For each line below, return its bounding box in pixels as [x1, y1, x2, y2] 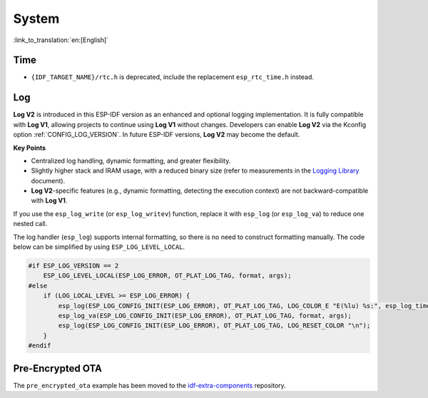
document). [31, 176, 66, 185]
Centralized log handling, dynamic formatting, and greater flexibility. [31, 156, 231, 165]
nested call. [13, 220, 48, 228]
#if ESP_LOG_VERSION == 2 [28, 262, 119, 270]
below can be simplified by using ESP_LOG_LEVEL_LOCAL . [13, 243, 185, 251]
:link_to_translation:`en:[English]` [13, 36, 109, 44]
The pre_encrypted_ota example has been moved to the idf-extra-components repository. [13, 381, 287, 389]
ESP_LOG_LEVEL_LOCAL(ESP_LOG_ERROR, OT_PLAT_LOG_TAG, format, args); [43, 272, 292, 280]
